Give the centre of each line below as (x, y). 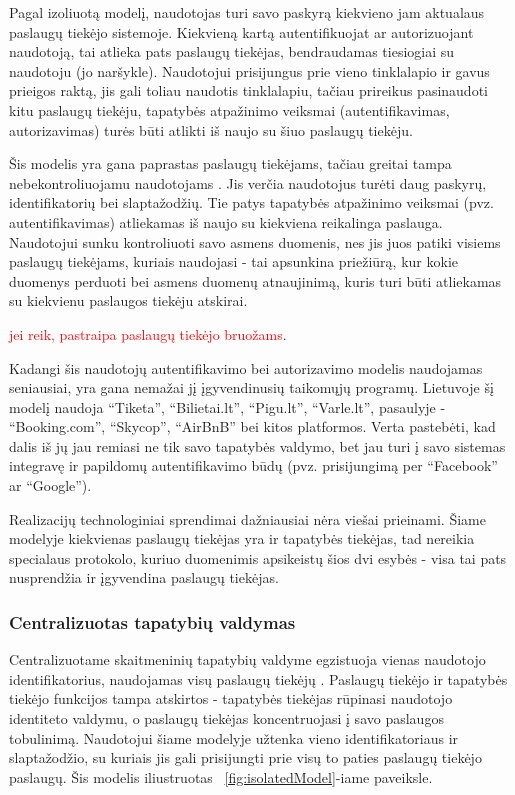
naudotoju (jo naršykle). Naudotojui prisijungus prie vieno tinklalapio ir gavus (249, 70)
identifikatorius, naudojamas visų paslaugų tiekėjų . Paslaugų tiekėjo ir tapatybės (258, 678)
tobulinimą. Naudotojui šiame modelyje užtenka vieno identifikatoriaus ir (234, 737)
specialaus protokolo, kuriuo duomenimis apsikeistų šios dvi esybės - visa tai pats (258, 557)
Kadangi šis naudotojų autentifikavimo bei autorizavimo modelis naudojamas (246, 367)
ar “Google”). (50, 485)
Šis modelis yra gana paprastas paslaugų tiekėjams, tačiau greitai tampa (230, 163)
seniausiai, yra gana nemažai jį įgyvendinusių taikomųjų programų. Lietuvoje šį (251, 387)
